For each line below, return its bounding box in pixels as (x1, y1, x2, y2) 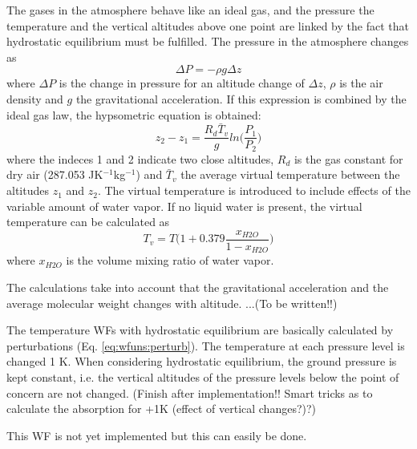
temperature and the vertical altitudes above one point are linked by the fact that (6, 17, 409, 34)
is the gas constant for (294, 150, 403, 167)
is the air (339, 75, 383, 91)
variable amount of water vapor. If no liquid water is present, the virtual (6, 197, 362, 214)
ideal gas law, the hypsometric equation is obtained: (6, 106, 261, 123)
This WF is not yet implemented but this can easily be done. (6, 427, 307, 443)
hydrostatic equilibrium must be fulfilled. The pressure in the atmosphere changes (6, 33, 409, 50)
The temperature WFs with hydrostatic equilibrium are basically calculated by (6, 322, 394, 338)
